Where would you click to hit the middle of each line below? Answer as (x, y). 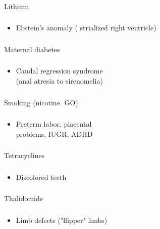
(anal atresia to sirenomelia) (59, 81)
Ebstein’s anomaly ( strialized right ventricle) (86, 28)
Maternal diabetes (32, 49)
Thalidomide (24, 198)
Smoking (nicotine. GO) (41, 102)
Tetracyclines (24, 155)
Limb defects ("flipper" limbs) (62, 220)
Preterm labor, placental (54, 124)
